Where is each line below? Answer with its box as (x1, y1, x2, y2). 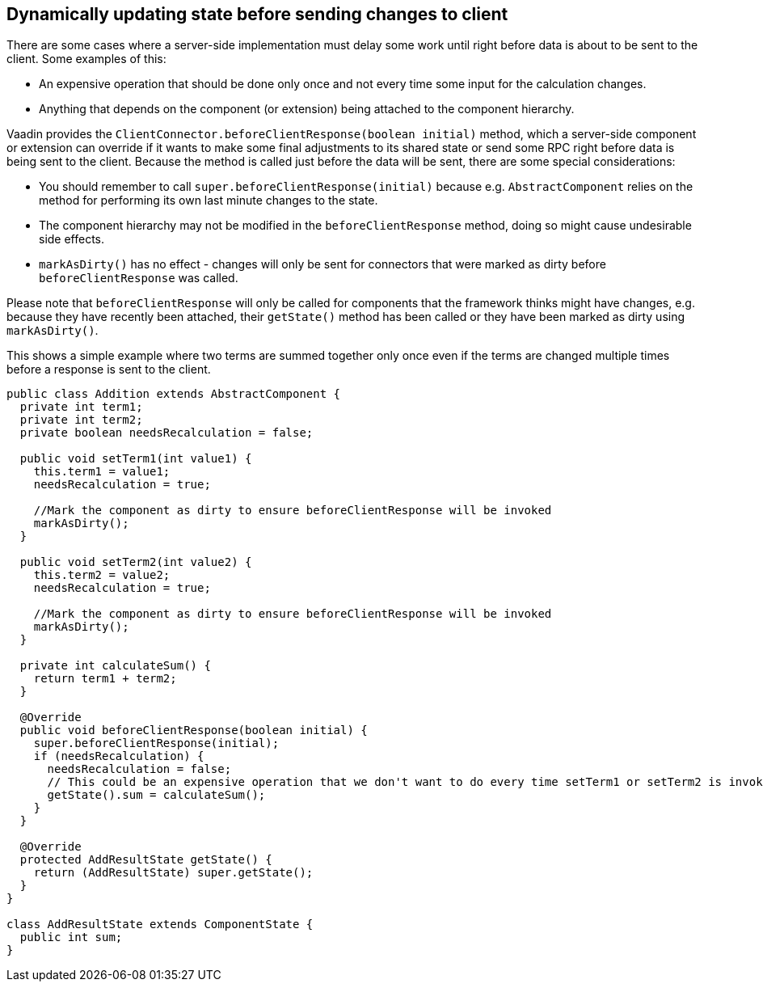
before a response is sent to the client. (6, 362, 211, 377)
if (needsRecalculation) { (33, 749, 204, 763)
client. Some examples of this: (6, 52, 167, 66)
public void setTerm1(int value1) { (19, 452, 252, 466)
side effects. (39, 232, 105, 247)
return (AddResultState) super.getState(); (33, 866, 314, 880)
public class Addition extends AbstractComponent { (6, 387, 341, 401)
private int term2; (19, 413, 143, 427)
